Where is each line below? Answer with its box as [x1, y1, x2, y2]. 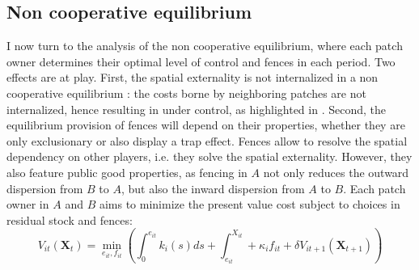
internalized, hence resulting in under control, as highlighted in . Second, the [6, 100, 386, 117]
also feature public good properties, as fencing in [6, 163, 248, 180]
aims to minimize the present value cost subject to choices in [99, 196, 400, 213]
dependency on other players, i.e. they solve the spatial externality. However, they [6, 148, 413, 165]
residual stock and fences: [6, 211, 133, 228]
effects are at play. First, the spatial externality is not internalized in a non [6, 69, 379, 86]
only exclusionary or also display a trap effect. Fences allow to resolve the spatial [6, 132, 408, 149]
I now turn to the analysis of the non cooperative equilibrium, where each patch [6, 37, 403, 54]
